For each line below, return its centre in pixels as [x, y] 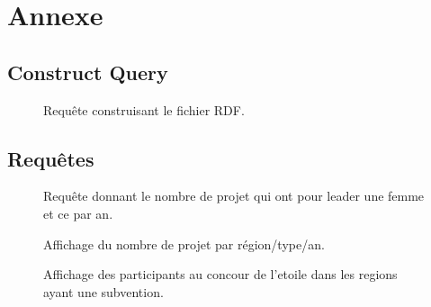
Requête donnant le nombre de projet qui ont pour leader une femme [234, 196]
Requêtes [51, 158]
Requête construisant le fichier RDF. [144, 109]
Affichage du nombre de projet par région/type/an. [184, 244]
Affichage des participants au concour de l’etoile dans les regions [220, 274]
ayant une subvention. [103, 291]
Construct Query [88, 72]
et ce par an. [78, 213]
